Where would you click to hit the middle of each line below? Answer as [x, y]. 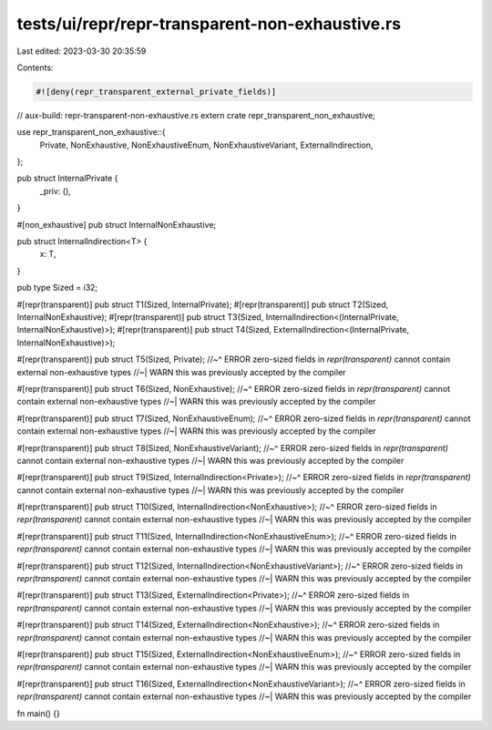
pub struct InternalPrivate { [67, 179]
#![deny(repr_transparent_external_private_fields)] [156, 92]
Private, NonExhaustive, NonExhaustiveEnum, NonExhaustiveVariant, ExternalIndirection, [206, 145]
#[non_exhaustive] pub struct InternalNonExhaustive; [117, 224]
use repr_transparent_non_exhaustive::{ [91, 132]
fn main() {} [39, 713]
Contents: [35, 67]
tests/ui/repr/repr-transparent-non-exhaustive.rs [209, 24]
